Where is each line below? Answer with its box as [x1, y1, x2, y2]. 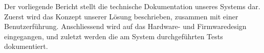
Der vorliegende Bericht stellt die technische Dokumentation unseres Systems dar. [4, 1, 260, 11]
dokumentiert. [4, 41, 48, 51]
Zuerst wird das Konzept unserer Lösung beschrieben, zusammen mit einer [4, 11, 238, 21]
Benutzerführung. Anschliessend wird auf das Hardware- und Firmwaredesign [4, 21, 247, 32]
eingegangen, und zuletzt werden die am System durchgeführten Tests [4, 31, 223, 41]
